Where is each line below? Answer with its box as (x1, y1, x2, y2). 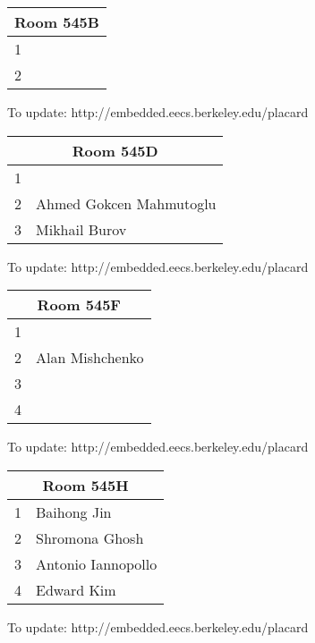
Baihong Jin (36, 501, 112, 522)
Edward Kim (36, 579, 116, 600)
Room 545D (72, 140, 158, 161)
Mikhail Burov (36, 218, 127, 240)
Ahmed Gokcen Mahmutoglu (36, 192, 217, 214)
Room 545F (37, 294, 121, 316)
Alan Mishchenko (36, 347, 144, 368)
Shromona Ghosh (36, 527, 144, 548)
